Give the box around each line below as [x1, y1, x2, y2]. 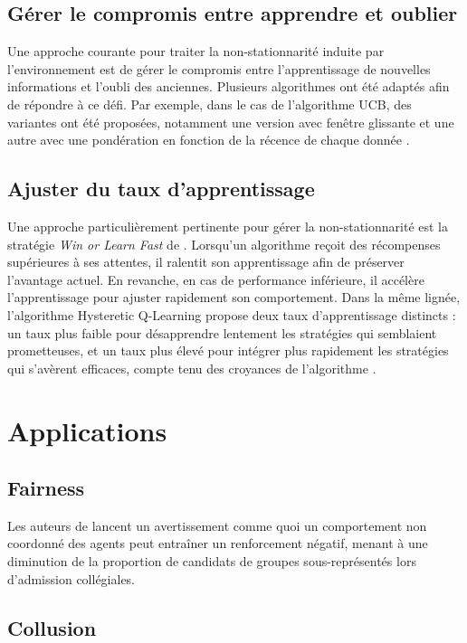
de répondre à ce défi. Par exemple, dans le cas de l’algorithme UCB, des [7, 94, 412, 113]
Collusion [7, 613, 97, 641]
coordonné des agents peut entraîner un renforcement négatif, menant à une [7, 534, 428, 553]
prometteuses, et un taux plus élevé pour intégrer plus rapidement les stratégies [7, 341, 449, 360]
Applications [7, 411, 167, 449]
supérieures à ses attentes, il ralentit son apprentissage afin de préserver [7, 252, 405, 271]
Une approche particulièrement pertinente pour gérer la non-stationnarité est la [7, 216, 448, 235]
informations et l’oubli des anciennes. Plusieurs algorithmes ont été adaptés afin [7, 77, 450, 96]
